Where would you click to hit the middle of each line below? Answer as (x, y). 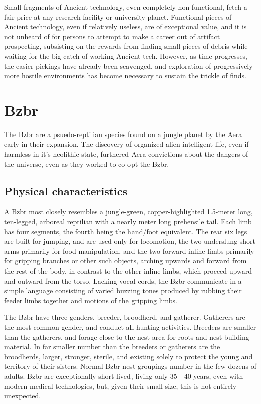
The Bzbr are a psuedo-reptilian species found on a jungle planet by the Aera (123, 134)
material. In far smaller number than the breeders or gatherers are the (112, 347)
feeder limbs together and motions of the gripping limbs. (91, 300)
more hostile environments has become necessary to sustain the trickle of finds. (125, 76)
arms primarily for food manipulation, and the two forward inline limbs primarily (129, 251)
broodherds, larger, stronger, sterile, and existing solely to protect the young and (128, 356)
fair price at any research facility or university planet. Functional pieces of (118, 16)
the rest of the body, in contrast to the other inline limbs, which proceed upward (128, 271)
